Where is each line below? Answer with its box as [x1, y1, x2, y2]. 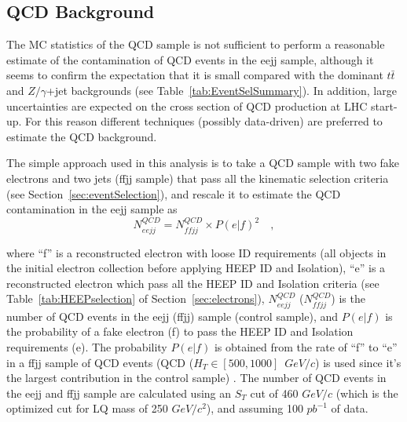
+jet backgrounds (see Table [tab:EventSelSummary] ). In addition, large [46, 82, 397, 98]
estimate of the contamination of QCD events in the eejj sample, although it [6, 51, 374, 67]
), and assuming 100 [206, 400, 303, 417]
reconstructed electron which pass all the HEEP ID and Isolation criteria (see [6, 275, 379, 291]
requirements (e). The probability [6, 339, 167, 355]
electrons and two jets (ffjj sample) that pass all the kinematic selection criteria [6, 169, 389, 186]
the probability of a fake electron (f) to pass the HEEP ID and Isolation [6, 323, 354, 340]
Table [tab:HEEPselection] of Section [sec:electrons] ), [6, 290, 265, 307]
